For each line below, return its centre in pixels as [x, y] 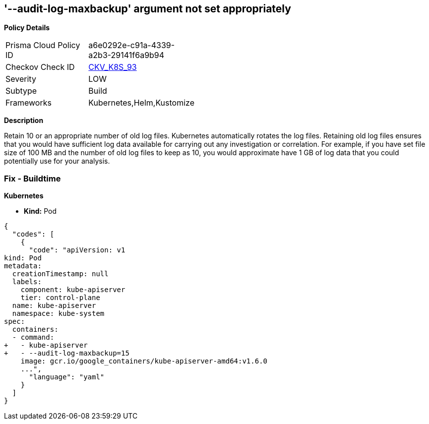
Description [24, 121]
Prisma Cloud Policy [43, 45]
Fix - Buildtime [32, 178]
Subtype [21, 91]
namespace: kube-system [58, 314]
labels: [27, 282]
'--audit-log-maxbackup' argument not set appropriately [148, 9]
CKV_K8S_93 [113, 67]
